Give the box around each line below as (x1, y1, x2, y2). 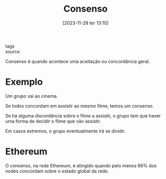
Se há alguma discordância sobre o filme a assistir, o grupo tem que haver (5, 112, 161, 118)
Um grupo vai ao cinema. (5, 93, 58, 99)
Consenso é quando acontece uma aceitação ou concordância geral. (5, 58, 150, 64)
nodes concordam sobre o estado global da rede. (5, 168, 109, 174)
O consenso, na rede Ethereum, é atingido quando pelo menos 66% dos (5, 162, 157, 168)
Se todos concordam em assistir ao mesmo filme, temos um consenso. (5, 103, 154, 109)
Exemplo (5, 76, 43, 88)
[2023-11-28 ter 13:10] (62, 20, 109, 26)
